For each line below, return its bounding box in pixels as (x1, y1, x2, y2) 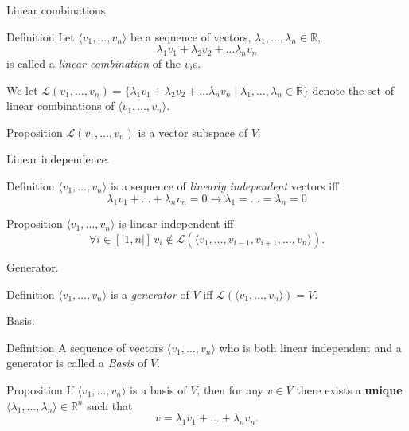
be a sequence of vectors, (130, 28, 251, 45)
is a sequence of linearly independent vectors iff (110, 177, 339, 194)
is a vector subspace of (138, 123, 247, 140)
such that (87, 397, 133, 413)
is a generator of (110, 285, 189, 302)
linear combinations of (6, 97, 115, 114)
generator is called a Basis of (6, 355, 147, 371)
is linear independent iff (119, 215, 234, 232)
